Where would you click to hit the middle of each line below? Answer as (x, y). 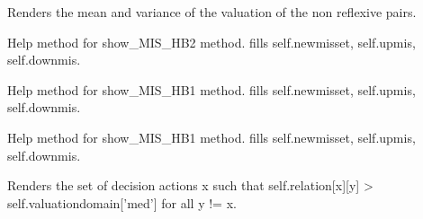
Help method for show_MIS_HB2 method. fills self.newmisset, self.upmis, (211, 42)
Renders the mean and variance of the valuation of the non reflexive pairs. (212, 12)
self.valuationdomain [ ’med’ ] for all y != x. (122, 202)
